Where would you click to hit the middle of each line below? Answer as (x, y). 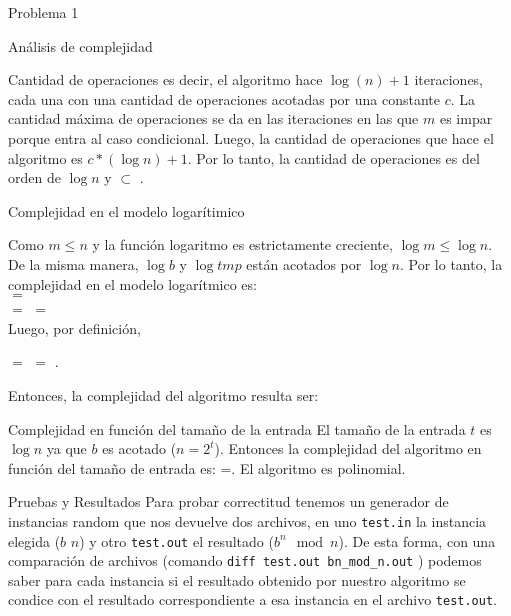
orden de (34, 177)
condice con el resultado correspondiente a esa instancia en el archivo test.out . (252, 599)
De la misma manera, (73, 263)
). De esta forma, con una (417, 540)
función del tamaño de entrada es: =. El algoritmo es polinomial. (207, 467)
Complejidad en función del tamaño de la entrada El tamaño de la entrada (237, 428)
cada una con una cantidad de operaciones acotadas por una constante (224, 98)
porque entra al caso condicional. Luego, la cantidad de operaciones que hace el (251, 137)
